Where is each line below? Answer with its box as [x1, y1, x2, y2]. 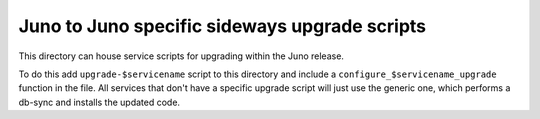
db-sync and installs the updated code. [18, 96, 180, 108]
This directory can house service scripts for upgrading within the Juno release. [18, 50, 345, 62]
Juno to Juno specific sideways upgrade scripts [18, 15, 427, 37]
